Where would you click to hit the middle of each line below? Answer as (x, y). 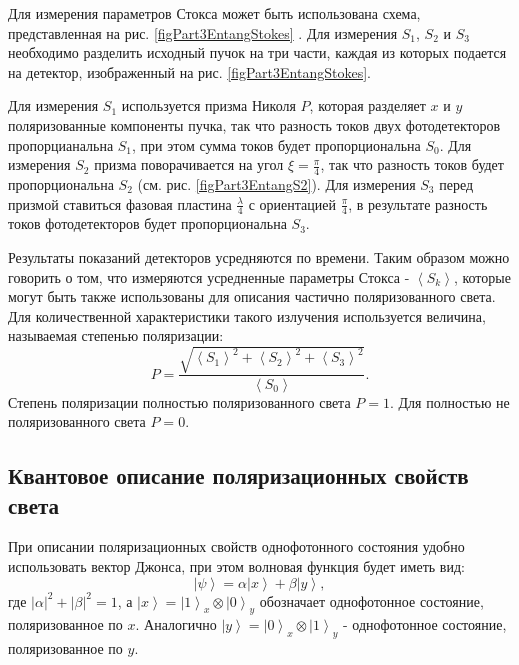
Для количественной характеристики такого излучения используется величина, (247, 315)
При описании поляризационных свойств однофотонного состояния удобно (236, 546)
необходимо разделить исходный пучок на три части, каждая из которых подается (257, 52)
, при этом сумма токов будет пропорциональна (276, 144)
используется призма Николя (208, 105)
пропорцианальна (61, 144)
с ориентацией (292, 203)
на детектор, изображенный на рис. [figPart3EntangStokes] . (189, 71)
